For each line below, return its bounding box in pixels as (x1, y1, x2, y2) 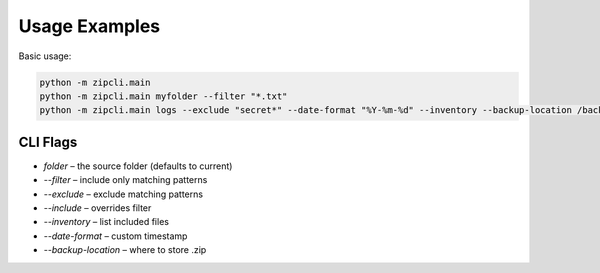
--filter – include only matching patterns (43, 174, 208, 186)
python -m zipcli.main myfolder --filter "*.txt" (39, 90, 288, 102)
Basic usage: (18, 50, 72, 62)
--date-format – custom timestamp (43, 230, 188, 242)
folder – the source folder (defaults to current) (43, 160, 233, 172)
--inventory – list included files (43, 216, 170, 228)
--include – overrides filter (43, 201, 152, 214)
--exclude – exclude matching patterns (43, 188, 204, 200)
